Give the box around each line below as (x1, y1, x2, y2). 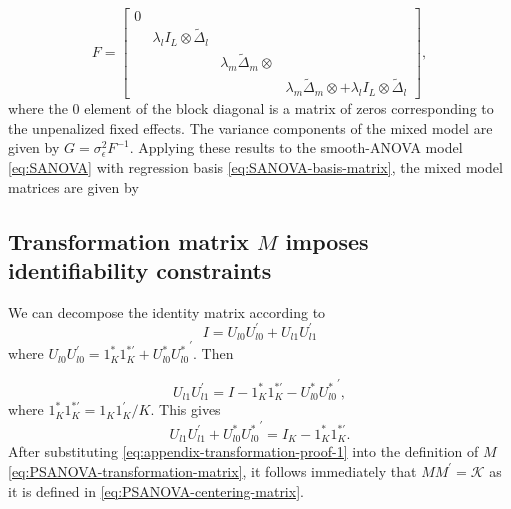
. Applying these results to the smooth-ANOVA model (129, 137, 463, 158)
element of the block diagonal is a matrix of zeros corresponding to (84, 98, 494, 119)
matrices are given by (8, 176, 139, 197)
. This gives (150, 399, 221, 420)
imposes (285, 225, 369, 256)
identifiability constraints (8, 254, 272, 285)
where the (8, 98, 68, 119)
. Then (193, 343, 234, 364)
